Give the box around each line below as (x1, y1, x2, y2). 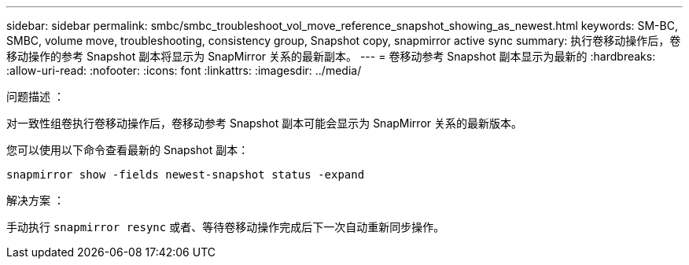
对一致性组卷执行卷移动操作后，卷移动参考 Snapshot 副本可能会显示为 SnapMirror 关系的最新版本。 (6, 116, 522, 130)
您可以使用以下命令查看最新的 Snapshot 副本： (6, 143, 249, 156)
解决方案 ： (6, 193, 64, 207)
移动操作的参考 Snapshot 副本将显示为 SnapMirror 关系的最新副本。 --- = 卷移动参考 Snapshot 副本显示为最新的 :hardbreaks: (6, 50, 656, 63)
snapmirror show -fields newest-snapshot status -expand (6, 168, 365, 181)
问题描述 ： (6, 90, 64, 103)
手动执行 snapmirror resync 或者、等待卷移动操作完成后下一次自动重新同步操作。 (6, 220, 445, 234)
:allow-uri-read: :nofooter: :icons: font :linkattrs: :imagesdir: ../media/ (6, 64, 362, 77)
